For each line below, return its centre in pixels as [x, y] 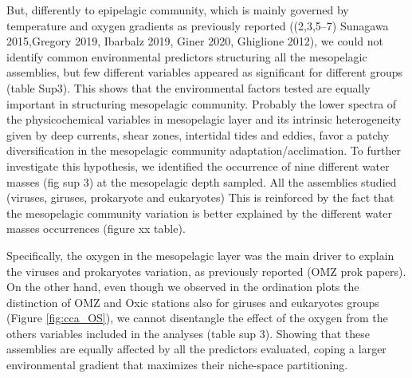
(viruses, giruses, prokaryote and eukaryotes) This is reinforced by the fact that [200, 197]
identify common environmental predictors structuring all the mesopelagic [187, 56]
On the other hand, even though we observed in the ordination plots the [183, 287]
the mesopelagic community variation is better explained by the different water [200, 213]
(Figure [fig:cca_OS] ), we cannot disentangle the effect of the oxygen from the [197, 318]
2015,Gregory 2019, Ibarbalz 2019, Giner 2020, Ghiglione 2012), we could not [195, 41]
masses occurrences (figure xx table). [96, 228]
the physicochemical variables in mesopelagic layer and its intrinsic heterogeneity [204, 119]
